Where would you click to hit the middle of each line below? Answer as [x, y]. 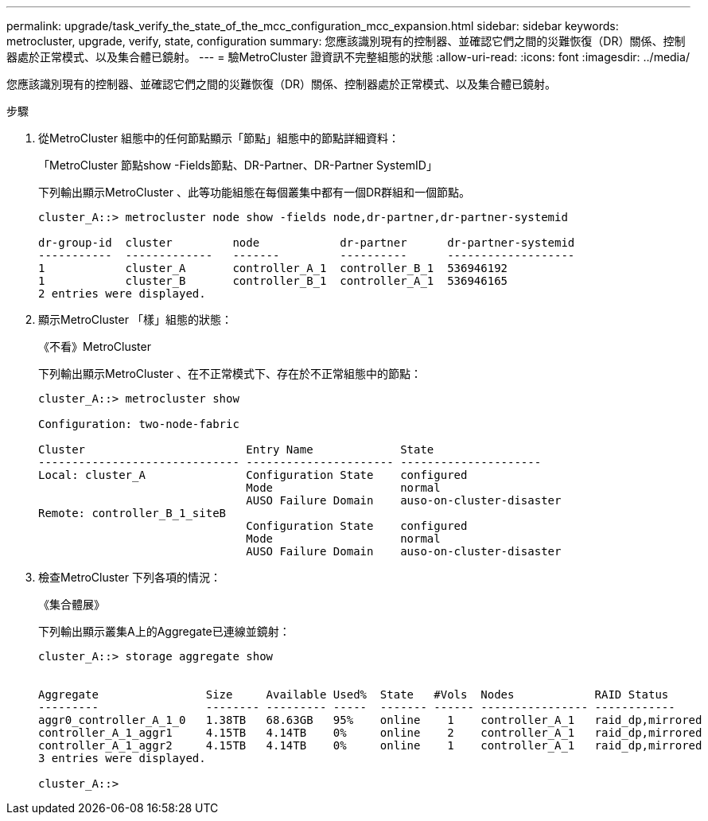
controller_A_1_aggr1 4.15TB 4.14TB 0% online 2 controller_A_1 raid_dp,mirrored [370, 733]
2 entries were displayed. [122, 294]
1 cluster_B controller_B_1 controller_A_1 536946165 [273, 281]
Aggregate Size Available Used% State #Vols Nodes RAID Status [354, 695]
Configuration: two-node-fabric [139, 424]
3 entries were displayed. [122, 758]
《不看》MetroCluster [95, 346]
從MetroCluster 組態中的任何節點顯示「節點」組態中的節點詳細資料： [219, 138]
